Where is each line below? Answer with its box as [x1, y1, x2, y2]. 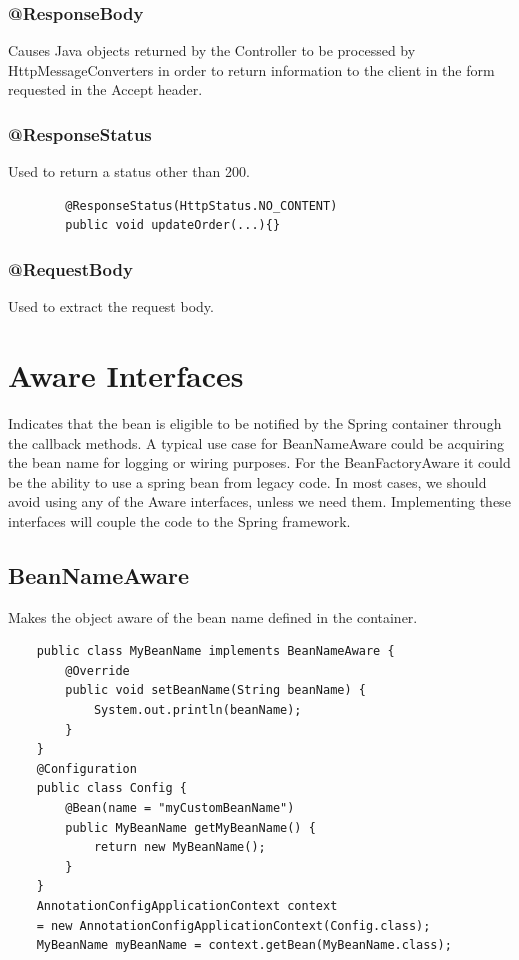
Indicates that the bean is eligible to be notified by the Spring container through [8, 412, 502, 433]
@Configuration [36, 761, 137, 776]
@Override [65, 663, 130, 678]
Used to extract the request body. [8, 296, 214, 317]
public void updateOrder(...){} [65, 218, 281, 233]
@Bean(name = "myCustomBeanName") [65, 801, 295, 816]
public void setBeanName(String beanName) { [65, 683, 366, 698]
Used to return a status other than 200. [8, 161, 250, 182]
